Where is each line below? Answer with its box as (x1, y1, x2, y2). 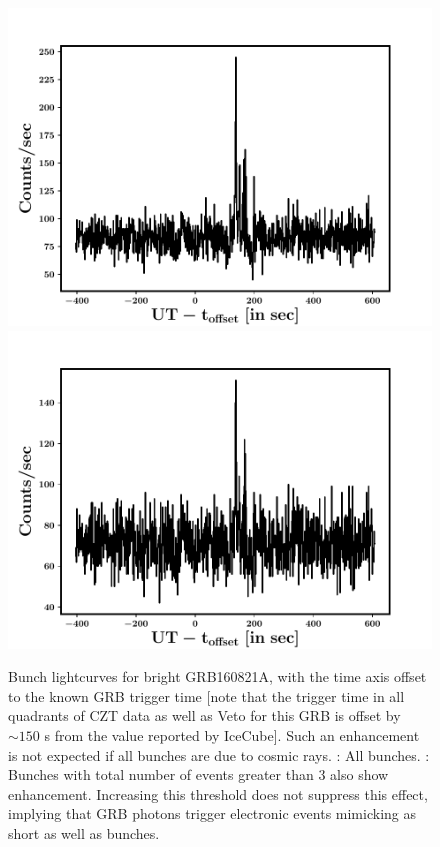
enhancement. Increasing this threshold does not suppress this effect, (8, 783, 428, 804)
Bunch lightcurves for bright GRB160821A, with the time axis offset (8, 666, 427, 687)
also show (330, 764, 389, 785)
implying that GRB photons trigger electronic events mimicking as (8, 803, 416, 824)
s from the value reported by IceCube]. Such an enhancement (44, 724, 420, 745)
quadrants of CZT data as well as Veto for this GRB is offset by (8, 705, 401, 726)
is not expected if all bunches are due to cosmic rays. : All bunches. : (8, 744, 430, 765)
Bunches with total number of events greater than (8, 764, 314, 785)
